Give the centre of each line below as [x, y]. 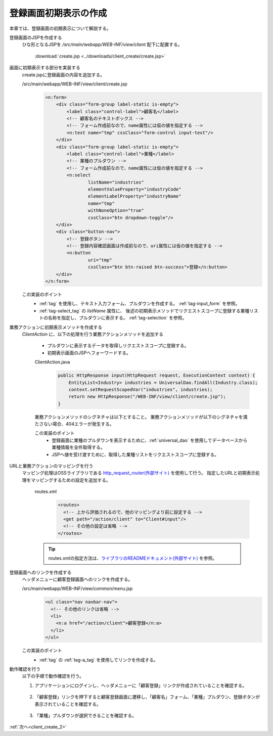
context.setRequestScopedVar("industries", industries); [141, 389]
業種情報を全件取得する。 [78, 447]
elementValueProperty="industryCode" [134, 189]
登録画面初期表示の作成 [58, 13]
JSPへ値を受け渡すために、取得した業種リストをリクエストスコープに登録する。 [135, 454]
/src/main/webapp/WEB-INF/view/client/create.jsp [75, 84]
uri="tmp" [100, 260]
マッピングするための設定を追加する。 [71, 480]
